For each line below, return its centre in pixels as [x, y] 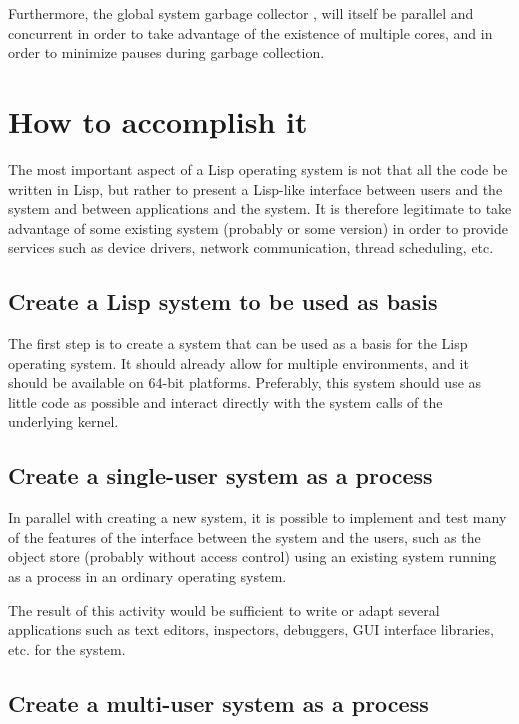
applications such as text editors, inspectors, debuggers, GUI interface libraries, [251, 629]
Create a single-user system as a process [220, 475]
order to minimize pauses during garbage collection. [166, 52]
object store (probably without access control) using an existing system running [252, 556]
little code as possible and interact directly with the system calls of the [225, 401]
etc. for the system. [67, 648]
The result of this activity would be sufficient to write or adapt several [224, 609]
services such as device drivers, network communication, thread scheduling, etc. [251, 247]
